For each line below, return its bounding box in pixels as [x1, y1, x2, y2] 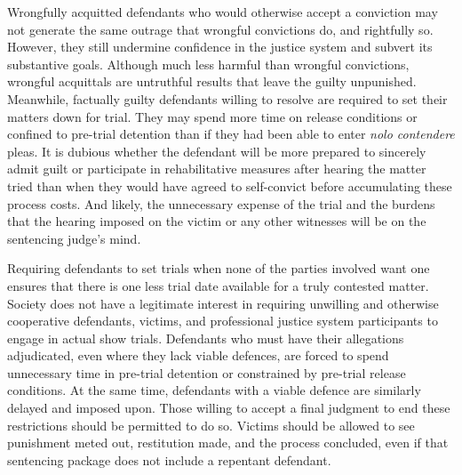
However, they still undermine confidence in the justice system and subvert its [7, 37, 433, 56]
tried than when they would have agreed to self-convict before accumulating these [7, 176, 452, 195]
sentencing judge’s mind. [7, 229, 141, 247]
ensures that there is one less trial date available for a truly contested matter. [7, 276, 429, 294]
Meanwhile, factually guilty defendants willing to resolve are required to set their [7, 89, 448, 108]
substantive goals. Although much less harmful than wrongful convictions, [7, 54, 410, 73]
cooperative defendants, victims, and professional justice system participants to [7, 311, 438, 330]
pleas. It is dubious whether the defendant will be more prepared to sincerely [7, 141, 426, 160]
